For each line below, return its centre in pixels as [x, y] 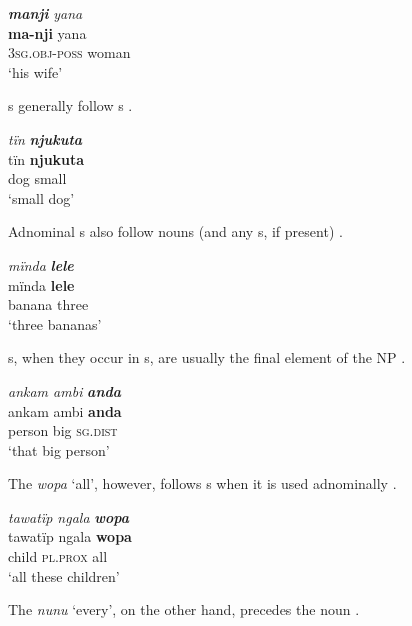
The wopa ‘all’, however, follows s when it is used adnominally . [202, 483]
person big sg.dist [63, 430]
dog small [37, 178]
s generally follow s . [70, 105]
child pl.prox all [58, 556]
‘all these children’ [64, 575]
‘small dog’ [41, 197]
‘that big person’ [59, 449]
